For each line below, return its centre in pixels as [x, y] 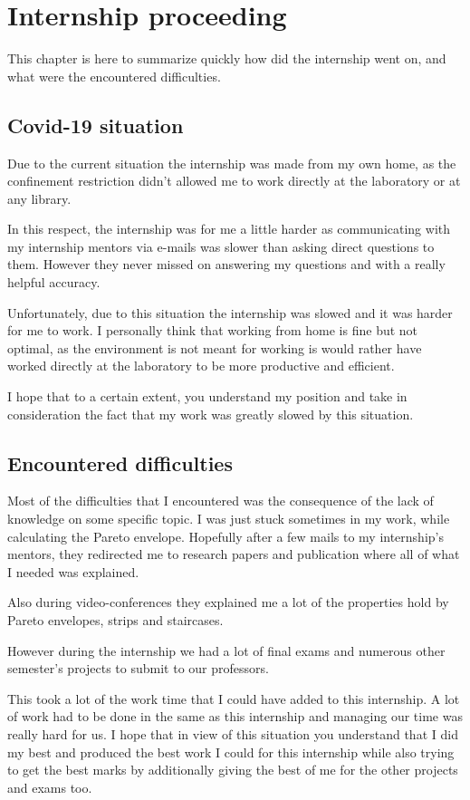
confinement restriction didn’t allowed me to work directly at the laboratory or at [234, 181]
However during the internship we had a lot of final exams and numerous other [226, 650]
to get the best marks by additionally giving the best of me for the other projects [233, 770]
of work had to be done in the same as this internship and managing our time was [235, 716]
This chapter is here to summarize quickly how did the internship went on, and [227, 58]
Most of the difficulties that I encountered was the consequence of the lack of [221, 501]
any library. [39, 198]
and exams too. [50, 787]
